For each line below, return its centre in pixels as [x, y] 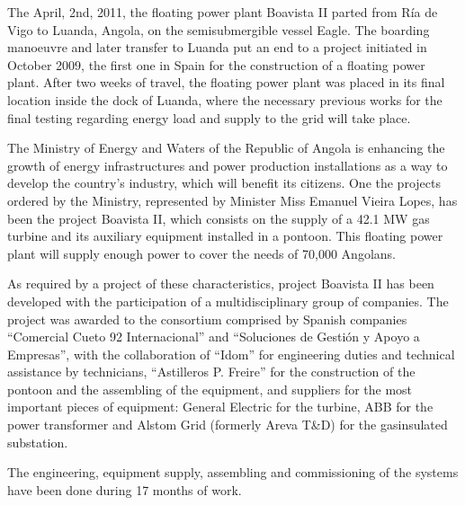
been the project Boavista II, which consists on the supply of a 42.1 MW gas [219, 218]
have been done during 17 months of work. [125, 489]
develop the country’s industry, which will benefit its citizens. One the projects [224, 183]
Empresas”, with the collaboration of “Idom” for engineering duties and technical [231, 354]
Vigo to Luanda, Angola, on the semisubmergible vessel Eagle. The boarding [219, 29]
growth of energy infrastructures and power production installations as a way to [228, 165]
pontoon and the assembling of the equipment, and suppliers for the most [210, 389]
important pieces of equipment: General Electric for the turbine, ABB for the [220, 407]
